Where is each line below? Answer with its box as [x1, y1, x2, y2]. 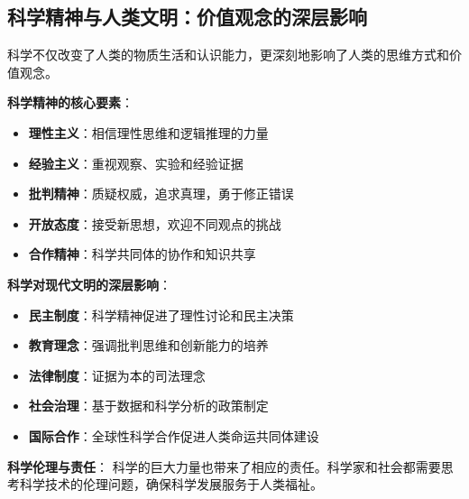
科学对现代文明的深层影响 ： [7, 274, 171, 293]
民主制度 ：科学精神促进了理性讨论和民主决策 [28, 305, 294, 324]
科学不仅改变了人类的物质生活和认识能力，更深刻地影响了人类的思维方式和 [7, 45, 449, 64]
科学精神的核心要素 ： [7, 93, 133, 112]
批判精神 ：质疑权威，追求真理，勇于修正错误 [28, 184, 294, 203]
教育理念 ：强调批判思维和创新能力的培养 [28, 336, 269, 355]
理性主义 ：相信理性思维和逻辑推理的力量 [28, 123, 269, 142]
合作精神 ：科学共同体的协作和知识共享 [28, 245, 256, 263]
